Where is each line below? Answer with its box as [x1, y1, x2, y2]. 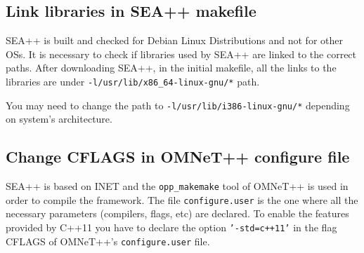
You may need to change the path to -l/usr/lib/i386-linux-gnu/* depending [6, 97, 350, 112]
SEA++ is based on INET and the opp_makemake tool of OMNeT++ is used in [6, 179, 349, 193]
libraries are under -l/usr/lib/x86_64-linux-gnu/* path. [6, 74, 260, 88]
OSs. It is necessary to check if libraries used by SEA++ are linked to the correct [6, 46, 357, 61]
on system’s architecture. [6, 111, 112, 126]
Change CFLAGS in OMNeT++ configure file [6, 146, 350, 167]
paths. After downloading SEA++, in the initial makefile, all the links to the [6, 60, 337, 75]
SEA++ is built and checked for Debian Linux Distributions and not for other [6, 33, 343, 48]
